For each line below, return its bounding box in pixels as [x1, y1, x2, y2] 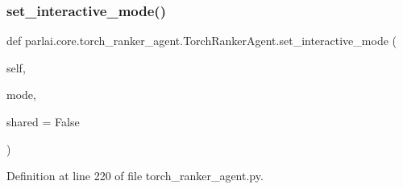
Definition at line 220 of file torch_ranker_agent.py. [6, 167, 264, 184]
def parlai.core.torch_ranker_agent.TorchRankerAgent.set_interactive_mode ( [6, 32, 397, 49]
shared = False [6, 113, 80, 129]
